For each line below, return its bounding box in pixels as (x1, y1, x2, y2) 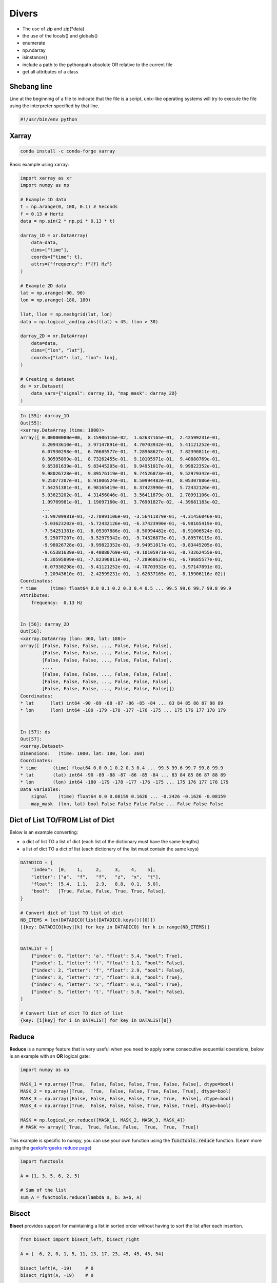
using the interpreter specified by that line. (9, 103, 100, 109)
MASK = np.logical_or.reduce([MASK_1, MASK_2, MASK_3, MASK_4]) (20, 1117, 186, 1123)
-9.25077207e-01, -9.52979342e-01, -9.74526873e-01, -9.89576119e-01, (42, 535, 223, 541)
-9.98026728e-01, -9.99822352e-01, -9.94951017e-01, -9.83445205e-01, (42, 542, 223, 548)
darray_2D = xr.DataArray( (20, 333, 88, 339)
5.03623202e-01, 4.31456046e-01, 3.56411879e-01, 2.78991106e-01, (42, 492, 221, 498)
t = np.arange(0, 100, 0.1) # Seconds (20, 204, 118, 210)
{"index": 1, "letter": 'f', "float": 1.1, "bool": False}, (31, 960, 186, 966)
